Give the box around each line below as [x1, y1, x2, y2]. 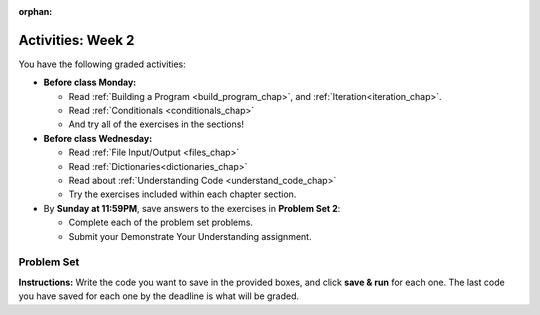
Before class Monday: [43, 76, 137, 89]
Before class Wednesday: [43, 132, 153, 144]
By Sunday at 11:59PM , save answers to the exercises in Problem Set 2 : [43, 202, 341, 214]
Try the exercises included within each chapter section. [68, 188, 297, 200]
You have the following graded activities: [18, 58, 186, 70]
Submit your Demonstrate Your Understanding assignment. [68, 230, 312, 242]
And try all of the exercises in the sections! [68, 118, 245, 130]
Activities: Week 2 [18, 31, 135, 49]
